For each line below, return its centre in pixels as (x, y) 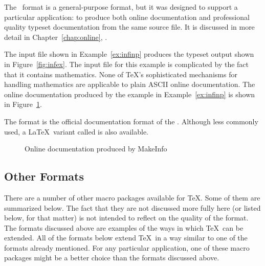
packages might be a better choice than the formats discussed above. (112, 258)
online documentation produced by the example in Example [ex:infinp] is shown (130, 94)
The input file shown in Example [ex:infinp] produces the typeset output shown (129, 54)
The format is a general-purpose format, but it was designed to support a (121, 7)
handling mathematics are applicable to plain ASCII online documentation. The (130, 84)
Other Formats (44, 176)
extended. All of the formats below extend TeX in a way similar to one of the (126, 238)
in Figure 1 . (23, 104)
